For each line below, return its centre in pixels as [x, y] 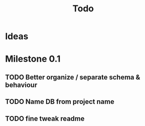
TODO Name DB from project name [60, 102]
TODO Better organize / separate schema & [73, 77]
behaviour [21, 85]
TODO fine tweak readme [45, 118]
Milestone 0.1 [33, 59]
